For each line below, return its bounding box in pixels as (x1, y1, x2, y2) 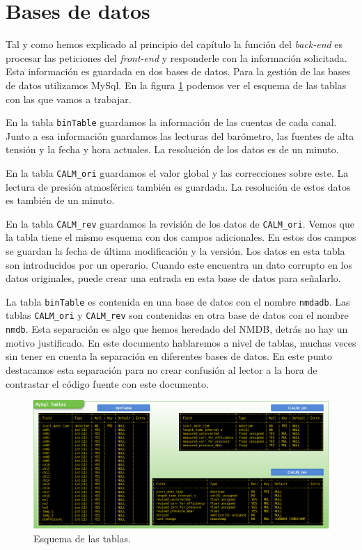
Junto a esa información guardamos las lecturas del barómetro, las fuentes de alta (6, 128, 354, 143)
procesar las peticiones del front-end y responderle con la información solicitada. (6, 50, 347, 65)
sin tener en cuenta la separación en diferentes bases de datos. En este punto (6, 349, 333, 363)
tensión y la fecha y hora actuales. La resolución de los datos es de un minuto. (6, 142, 339, 157)
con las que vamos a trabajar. (6, 91, 132, 106)
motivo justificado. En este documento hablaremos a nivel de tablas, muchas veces (6, 335, 356, 349)
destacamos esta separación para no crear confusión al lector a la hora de (6, 362, 317, 377)
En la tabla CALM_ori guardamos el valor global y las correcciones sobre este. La (6, 165, 349, 180)
